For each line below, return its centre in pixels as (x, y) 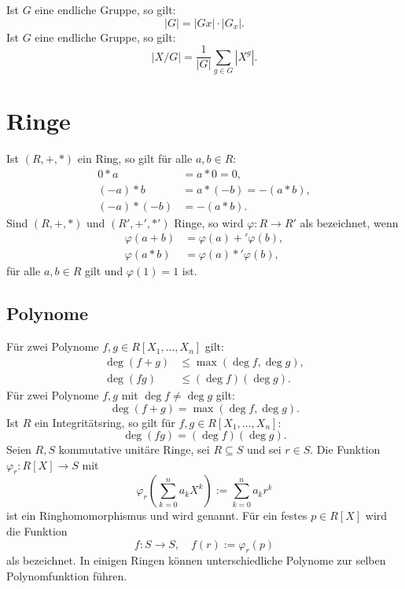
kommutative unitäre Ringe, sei (134, 449)
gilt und (104, 271)
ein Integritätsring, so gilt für (105, 422)
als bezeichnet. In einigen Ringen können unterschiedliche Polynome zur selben (196, 560)
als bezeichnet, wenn (349, 222)
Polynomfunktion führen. (67, 576)
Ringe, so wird (209, 222)
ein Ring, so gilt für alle (135, 158)
